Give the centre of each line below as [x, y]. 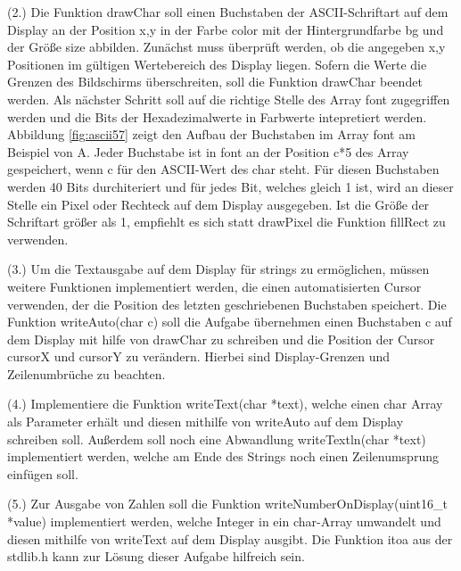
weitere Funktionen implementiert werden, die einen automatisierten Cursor [214, 286]
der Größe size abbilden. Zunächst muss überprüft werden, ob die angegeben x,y [226, 47]
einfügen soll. [43, 473]
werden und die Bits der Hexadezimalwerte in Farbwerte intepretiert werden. [217, 116]
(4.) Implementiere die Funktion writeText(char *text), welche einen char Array [225, 404]
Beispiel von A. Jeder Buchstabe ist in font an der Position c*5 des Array [208, 151]
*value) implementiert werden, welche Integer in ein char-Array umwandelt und [224, 521]
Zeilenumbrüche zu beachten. [86, 373]
